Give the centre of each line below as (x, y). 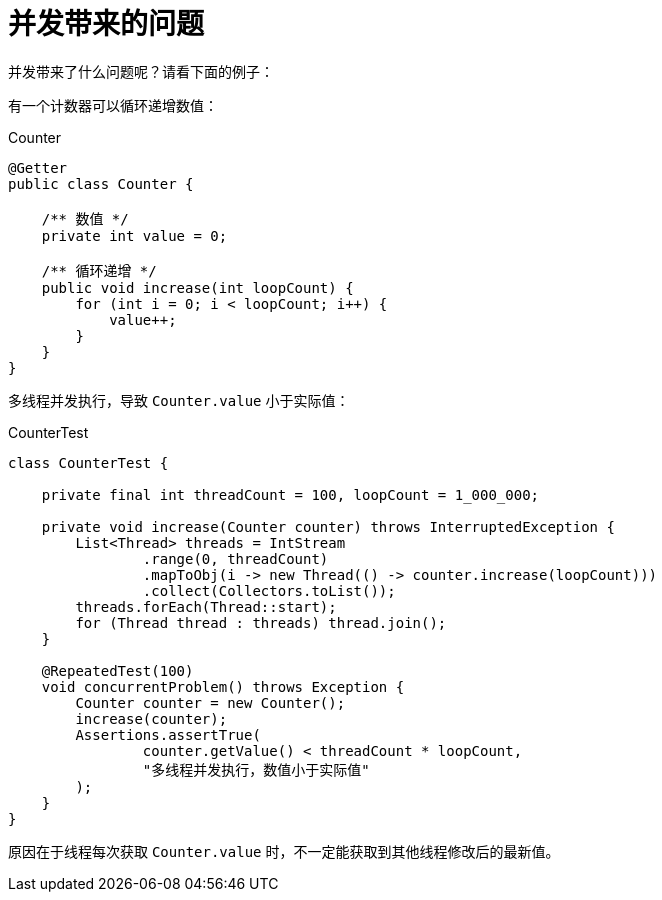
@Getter (38, 167)
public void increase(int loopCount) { (197, 287)
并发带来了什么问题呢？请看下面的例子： (141, 71)
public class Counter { (101, 183)
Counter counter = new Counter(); (210, 702)
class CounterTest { (88, 462)
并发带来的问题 (106, 24)
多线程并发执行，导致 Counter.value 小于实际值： (179, 400)
